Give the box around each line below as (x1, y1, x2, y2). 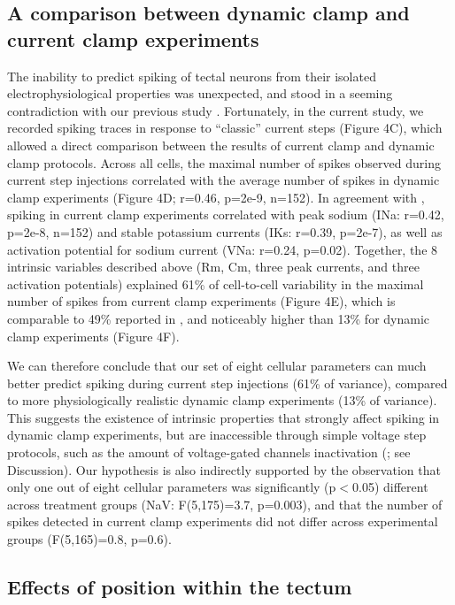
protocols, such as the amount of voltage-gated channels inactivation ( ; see (7, 443, 411, 462)
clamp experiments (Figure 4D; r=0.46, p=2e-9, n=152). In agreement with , (7, 188, 425, 206)
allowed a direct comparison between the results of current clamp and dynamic (7, 135, 435, 154)
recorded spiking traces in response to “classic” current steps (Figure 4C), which (7, 119, 443, 137)
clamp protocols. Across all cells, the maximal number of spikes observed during (7, 153, 441, 172)
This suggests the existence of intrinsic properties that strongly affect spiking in (7, 408, 440, 426)
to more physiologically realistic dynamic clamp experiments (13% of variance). (7, 391, 437, 410)
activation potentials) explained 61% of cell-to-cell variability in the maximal (7, 274, 424, 293)
